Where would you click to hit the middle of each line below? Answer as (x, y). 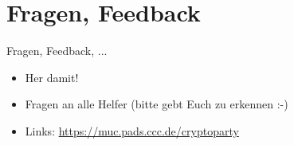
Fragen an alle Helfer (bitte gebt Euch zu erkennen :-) (157, 104)
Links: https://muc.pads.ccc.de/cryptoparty (132, 130)
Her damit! (52, 77)
